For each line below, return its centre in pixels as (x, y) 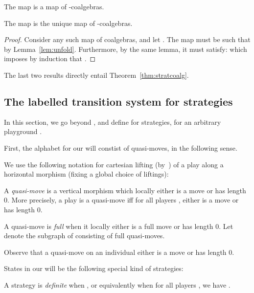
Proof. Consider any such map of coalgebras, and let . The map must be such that (127, 39)
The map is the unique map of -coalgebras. (68, 23)
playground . (23, 131)
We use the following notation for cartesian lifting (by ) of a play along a (114, 164)
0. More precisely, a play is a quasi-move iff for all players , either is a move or (121, 200)
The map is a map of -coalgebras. (54, 6)
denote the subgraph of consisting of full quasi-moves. (84, 236)
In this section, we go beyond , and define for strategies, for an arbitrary (113, 122)
